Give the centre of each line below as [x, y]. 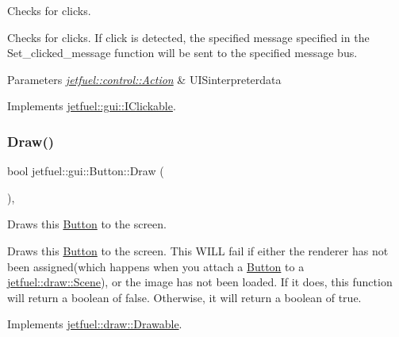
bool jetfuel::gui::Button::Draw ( [86, 171]
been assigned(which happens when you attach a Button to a [156, 266]
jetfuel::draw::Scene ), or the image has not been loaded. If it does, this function [200, 282]
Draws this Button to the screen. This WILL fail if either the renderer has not [198, 250]
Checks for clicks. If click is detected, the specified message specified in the [188, 37]
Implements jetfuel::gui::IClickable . [92, 106]
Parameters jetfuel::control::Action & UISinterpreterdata [144, 79]
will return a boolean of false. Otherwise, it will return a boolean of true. [184, 297]
